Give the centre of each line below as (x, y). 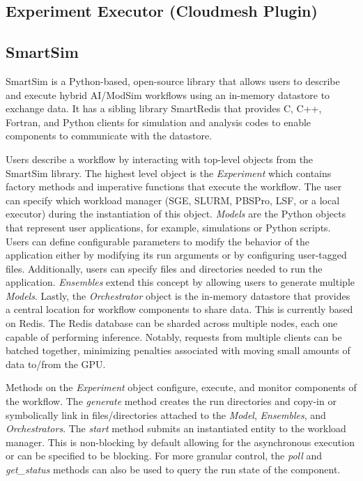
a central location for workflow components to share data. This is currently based (179, 309)
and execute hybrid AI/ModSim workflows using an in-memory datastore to (168, 94)
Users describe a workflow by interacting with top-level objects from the (160, 159)
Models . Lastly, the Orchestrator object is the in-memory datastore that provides (178, 295)
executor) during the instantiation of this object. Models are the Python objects (176, 214)
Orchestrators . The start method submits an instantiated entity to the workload (176, 428)
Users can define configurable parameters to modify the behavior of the (157, 241)
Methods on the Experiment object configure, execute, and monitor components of (181, 387)
